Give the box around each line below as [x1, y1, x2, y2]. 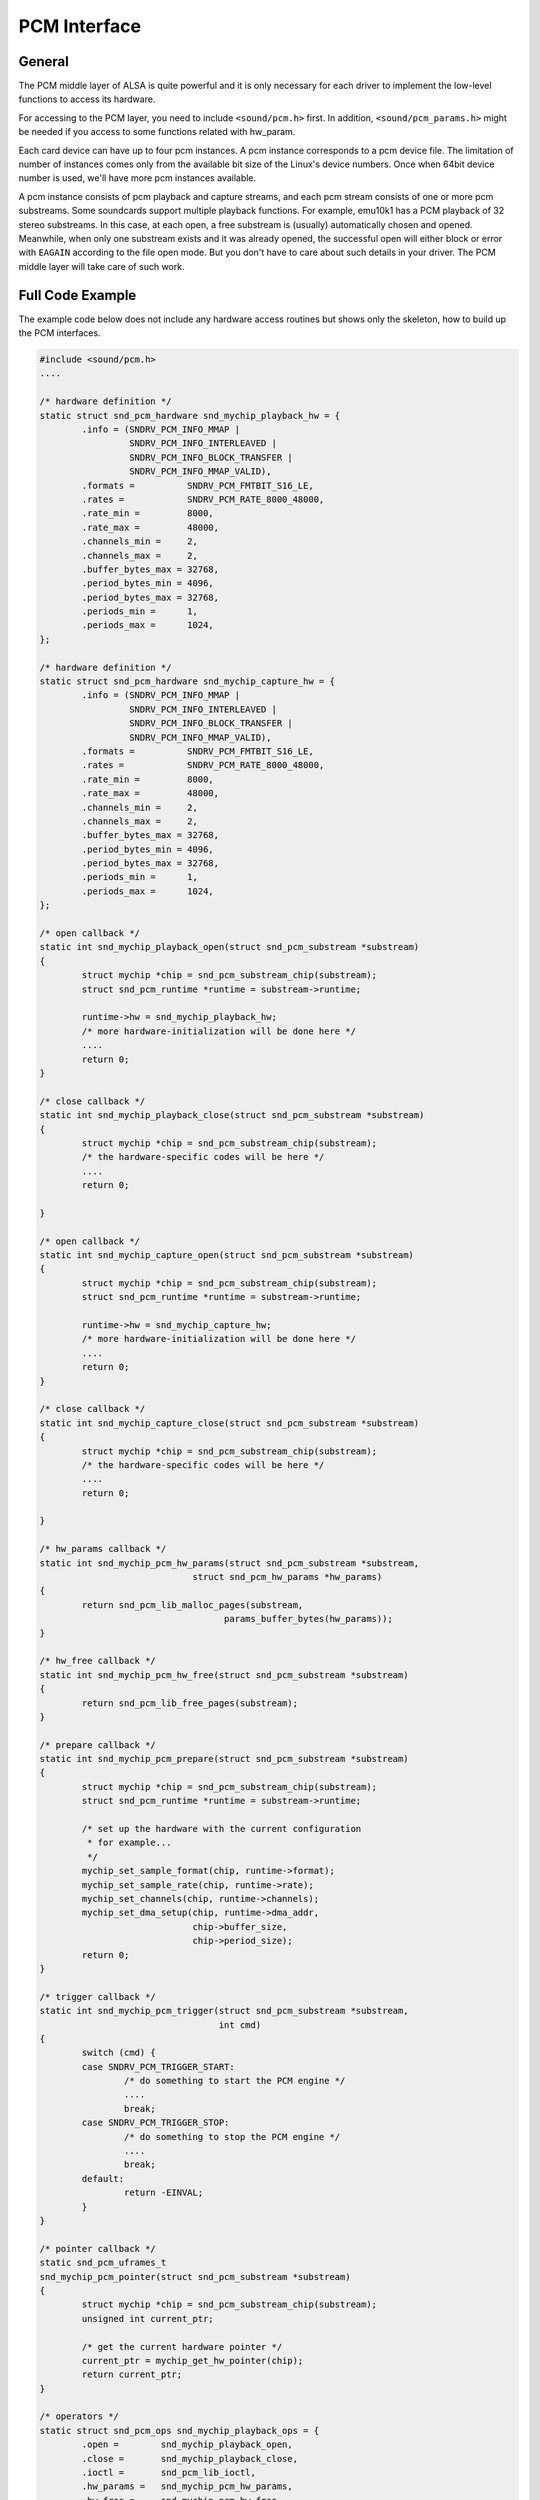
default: [81, 2173, 125, 2184]
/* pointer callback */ [39, 2243, 157, 2254]
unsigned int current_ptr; [81, 2313, 214, 2324]
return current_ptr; [81, 2369, 183, 2380]
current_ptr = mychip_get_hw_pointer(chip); [81, 2355, 304, 2366]
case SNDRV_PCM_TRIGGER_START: [81, 2061, 235, 2072]
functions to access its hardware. [18, 93, 156, 105]
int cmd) [218, 2019, 262, 2030]
